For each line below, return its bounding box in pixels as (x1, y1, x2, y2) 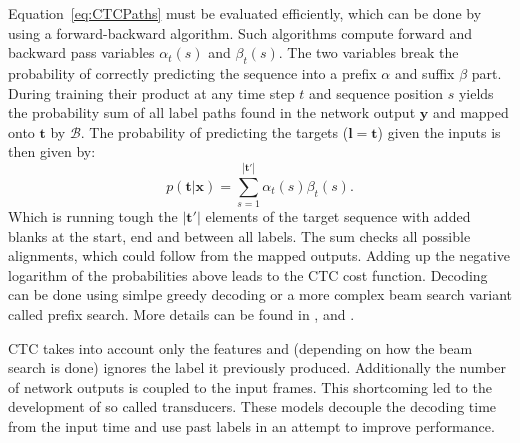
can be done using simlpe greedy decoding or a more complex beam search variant (8, 284, 512, 305)
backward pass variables (8, 42, 155, 63)
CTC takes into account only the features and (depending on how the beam (8, 337, 473, 358)
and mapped (432, 102, 509, 123)
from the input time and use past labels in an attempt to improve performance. (8, 416, 495, 437)
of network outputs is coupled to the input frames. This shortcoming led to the (8, 376, 492, 397)
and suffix (394, 62, 455, 83)
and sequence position (309, 82, 444, 103)
